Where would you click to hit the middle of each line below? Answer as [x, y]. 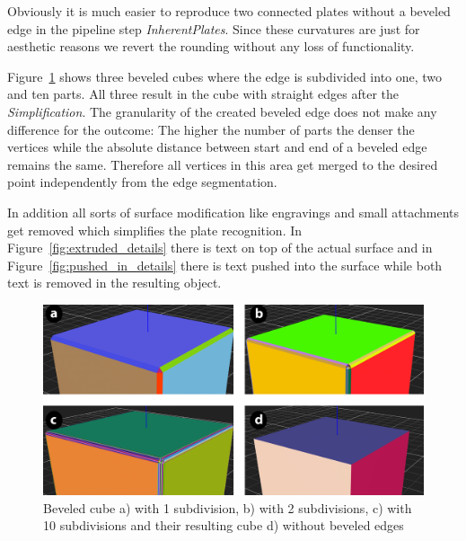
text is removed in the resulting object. [114, 283]
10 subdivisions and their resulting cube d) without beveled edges [224, 525]
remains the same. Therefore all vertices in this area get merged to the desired [223, 164]
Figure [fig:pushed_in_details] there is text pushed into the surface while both [225, 265]
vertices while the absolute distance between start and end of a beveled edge [217, 147]
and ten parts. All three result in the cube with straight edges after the [203, 94]
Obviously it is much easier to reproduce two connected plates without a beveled [229, 11]
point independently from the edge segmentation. [142, 182]
